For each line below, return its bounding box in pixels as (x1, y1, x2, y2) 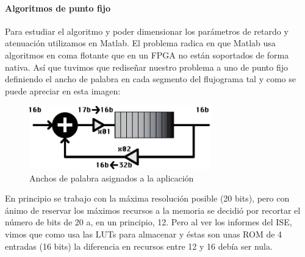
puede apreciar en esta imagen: (5, 84, 121, 97)
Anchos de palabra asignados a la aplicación (29, 171, 194, 184)
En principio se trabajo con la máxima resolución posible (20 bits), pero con (5, 192, 290, 205)
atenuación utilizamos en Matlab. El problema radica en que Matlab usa (5, 37, 276, 49)
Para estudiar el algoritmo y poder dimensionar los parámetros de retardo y (5, 24, 289, 37)
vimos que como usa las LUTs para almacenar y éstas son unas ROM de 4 (5, 228, 282, 241)
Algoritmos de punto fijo (5, 1, 110, 14)
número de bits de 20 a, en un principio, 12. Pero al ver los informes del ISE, (5, 216, 292, 228)
